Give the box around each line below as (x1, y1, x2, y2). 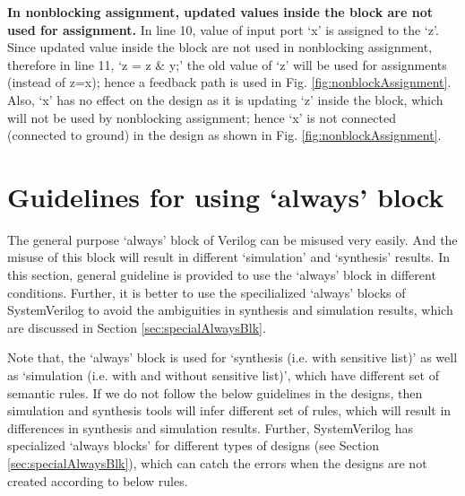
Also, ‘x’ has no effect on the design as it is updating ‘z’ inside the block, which (7, 90, 443, 109)
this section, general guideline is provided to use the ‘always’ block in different (7, 265, 436, 284)
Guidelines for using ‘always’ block (7, 178, 444, 214)
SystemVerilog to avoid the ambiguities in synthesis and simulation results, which (7, 300, 453, 319)
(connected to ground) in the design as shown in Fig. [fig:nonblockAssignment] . (7, 126, 442, 144)
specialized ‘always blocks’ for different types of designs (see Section (7, 436, 380, 455)
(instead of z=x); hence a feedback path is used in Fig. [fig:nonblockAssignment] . (7, 73, 452, 91)
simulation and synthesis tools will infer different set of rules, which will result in (7, 401, 452, 420)
